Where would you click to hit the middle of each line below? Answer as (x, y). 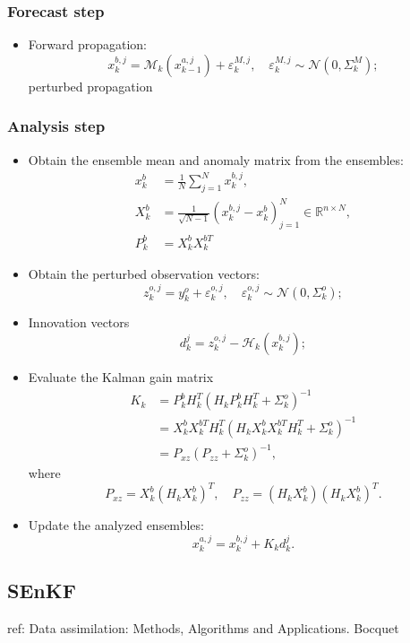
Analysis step (56, 126)
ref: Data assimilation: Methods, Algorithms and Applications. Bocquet (203, 628)
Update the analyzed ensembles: (116, 525)
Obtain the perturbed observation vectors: (144, 274)
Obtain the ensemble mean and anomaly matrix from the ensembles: (216, 159)
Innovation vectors (79, 322)
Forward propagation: (87, 44)
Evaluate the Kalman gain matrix (121, 376)
